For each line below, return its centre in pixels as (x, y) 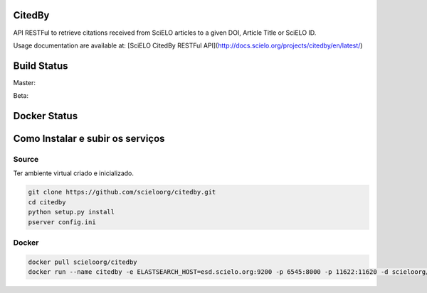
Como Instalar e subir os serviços (89, 139)
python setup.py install (72, 212)
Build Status (41, 66)
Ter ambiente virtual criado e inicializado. (74, 173)
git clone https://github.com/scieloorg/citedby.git (122, 192)
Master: (24, 82)
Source (26, 159)
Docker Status (46, 116)
